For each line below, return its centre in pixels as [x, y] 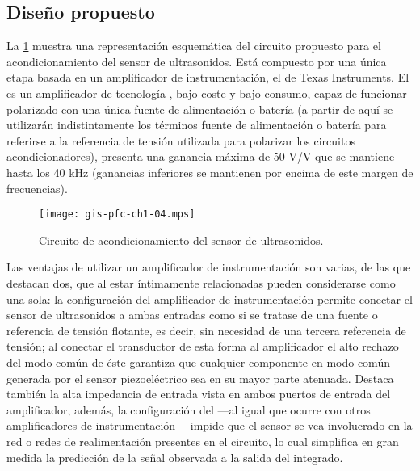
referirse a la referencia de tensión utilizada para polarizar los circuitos [181, 140]
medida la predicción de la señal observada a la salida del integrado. [175, 457]
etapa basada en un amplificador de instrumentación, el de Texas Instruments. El [208, 77]
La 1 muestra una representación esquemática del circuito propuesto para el [194, 46]
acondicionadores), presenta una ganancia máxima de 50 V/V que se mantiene [201, 156]
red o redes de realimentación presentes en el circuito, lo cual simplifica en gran [203, 441]
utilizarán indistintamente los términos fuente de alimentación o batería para [197, 125]
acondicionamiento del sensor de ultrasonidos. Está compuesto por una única [197, 61]
